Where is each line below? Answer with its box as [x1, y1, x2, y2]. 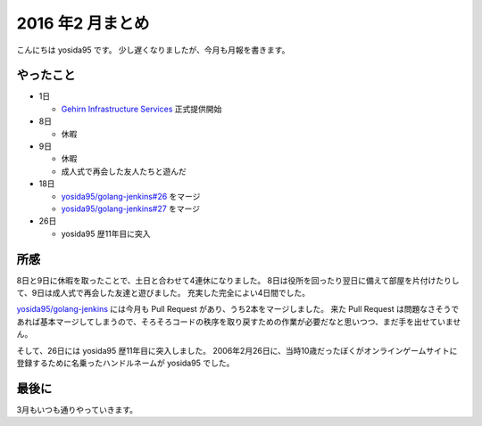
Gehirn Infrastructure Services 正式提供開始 [61, 103, 222, 114]
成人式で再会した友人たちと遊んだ [61, 166, 187, 176]
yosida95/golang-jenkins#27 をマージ [61, 203, 201, 214]
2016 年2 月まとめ [16, 13, 150, 33]
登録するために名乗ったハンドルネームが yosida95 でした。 [16, 357, 235, 368]
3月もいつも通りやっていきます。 [16, 404, 138, 414]
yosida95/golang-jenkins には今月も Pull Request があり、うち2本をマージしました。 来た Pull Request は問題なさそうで [16, 304, 460, 315]
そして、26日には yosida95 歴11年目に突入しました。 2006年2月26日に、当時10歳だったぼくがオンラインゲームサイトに [16, 345, 458, 356]
